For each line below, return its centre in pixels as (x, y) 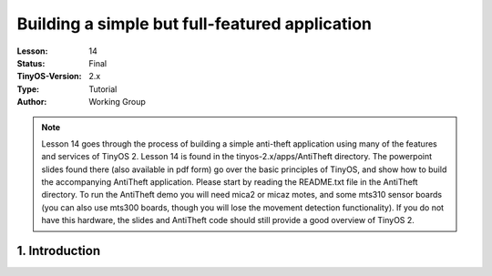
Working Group (117, 102)
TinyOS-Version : (49, 77)
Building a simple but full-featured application (195, 24)
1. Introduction (58, 251)
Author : (32, 102)
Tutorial (103, 89)
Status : (31, 63)
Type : (28, 89)
